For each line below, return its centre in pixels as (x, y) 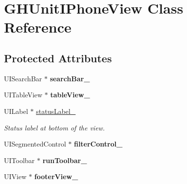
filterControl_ (98, 144)
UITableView (23, 95)
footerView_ (56, 176)
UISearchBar (23, 78)
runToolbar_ (65, 160)
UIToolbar (19, 160)
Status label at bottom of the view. (55, 127)
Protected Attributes (58, 58)
